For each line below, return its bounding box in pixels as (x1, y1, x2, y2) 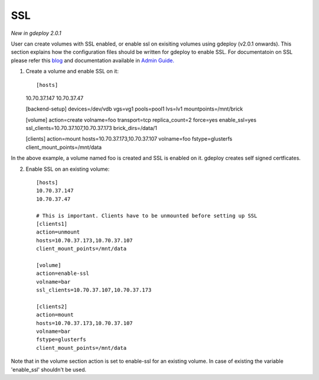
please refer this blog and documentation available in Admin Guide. (11, 57, 174, 64)
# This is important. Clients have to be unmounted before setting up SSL (36, 212, 258, 219)
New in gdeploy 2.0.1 (11, 30, 61, 37)
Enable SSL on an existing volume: (25, 165, 110, 173)
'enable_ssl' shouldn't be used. (11, 366, 87, 373)
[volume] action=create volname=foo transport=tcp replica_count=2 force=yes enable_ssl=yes (25, 116, 257, 124)
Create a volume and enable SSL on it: (25, 68, 119, 75)
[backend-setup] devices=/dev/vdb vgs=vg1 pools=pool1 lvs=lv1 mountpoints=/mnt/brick (25, 105, 243, 112)
